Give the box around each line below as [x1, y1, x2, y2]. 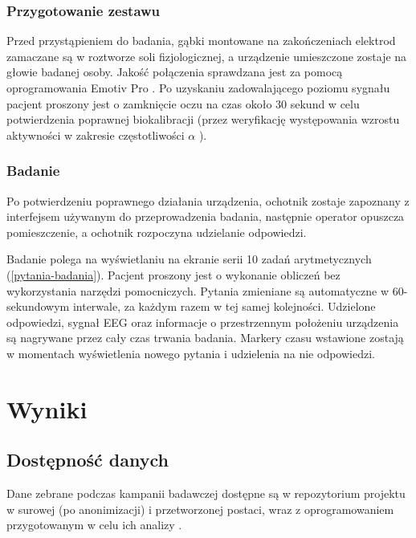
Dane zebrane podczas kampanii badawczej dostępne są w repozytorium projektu [6, 485, 406, 502]
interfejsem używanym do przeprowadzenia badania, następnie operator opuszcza [6, 208, 405, 225]
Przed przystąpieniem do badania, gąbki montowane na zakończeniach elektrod [6, 32, 396, 49]
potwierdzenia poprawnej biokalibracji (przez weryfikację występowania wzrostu [6, 111, 400, 128]
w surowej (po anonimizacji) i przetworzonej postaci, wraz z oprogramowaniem [6, 500, 394, 517]
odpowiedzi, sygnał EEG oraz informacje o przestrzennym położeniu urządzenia [6, 313, 399, 330]
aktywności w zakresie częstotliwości [6, 126, 185, 143]
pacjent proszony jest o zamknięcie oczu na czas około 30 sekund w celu [6, 95, 360, 112]
